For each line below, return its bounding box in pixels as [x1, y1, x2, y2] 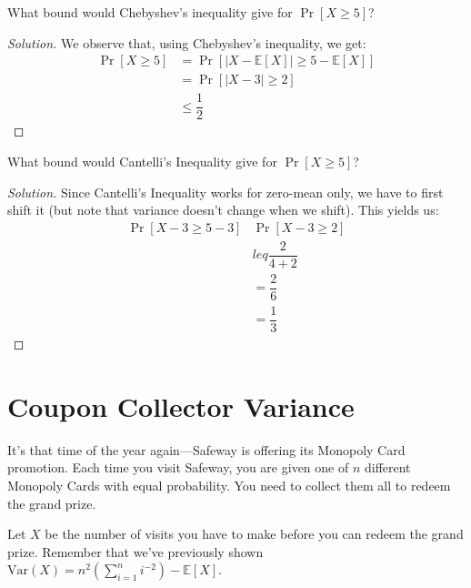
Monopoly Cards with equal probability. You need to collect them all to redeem [7, 475, 451, 494]
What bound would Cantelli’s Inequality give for [7, 151, 277, 170]
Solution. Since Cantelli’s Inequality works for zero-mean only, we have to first [7, 182, 444, 201]
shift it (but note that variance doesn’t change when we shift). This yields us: [7, 200, 439, 219]
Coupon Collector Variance [7, 387, 355, 424]
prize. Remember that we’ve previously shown [7, 542, 264, 561]
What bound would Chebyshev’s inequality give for [7, 3, 293, 21]
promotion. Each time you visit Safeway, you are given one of [7, 458, 349, 477]
